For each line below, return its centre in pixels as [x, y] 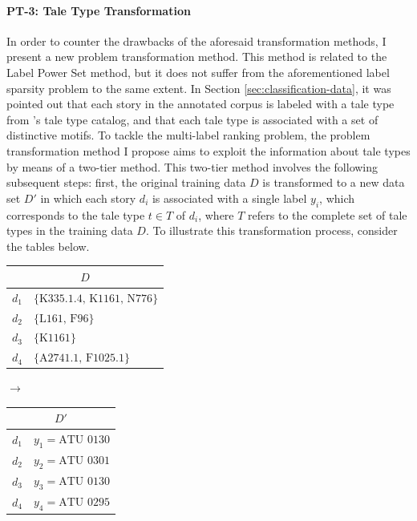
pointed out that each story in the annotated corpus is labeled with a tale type [200, 104]
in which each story [88, 198]
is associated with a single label [229, 198]
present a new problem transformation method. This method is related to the [197, 57]
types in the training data [70, 230]
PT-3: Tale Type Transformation [99, 10]
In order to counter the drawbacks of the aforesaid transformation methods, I [196, 40]
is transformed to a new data [334, 182]
